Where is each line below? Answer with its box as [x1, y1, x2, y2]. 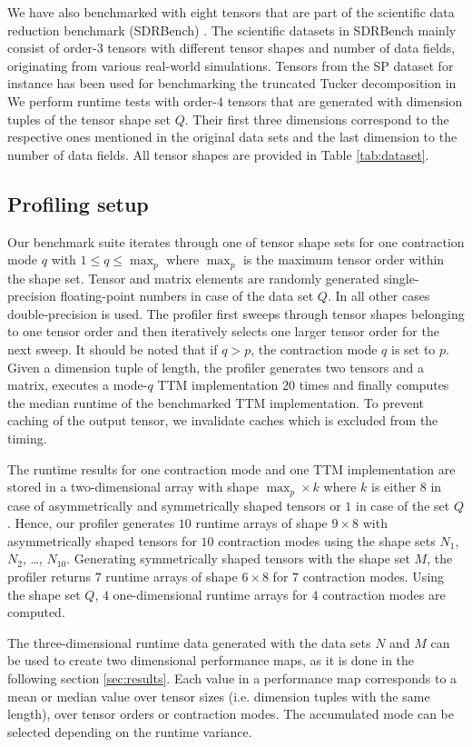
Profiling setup [7, 189, 149, 217]
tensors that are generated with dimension [227, 91, 463, 110]
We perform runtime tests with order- [7, 91, 217, 110]
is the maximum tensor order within [242, 250, 445, 269]
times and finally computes [299, 375, 449, 394]
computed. [7, 603, 65, 622]
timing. [7, 428, 47, 447]
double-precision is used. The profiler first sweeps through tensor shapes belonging [7, 304, 465, 323]
